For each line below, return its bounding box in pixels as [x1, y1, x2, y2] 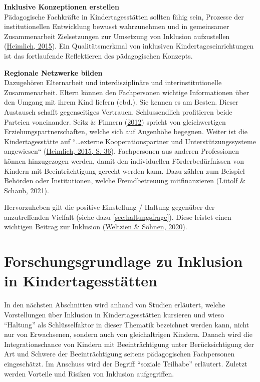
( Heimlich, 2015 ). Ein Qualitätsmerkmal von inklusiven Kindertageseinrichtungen [4, 41, 254, 51]
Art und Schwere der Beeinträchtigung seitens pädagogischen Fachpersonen [4, 348, 235, 359]
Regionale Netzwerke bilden [4, 67, 103, 78]
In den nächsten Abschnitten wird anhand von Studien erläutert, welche [4, 299, 225, 310]
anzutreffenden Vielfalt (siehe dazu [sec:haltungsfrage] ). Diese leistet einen [4, 211, 231, 222]
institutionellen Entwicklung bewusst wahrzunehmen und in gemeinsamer [4, 21, 229, 32]
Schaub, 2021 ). [4, 185, 49, 195]
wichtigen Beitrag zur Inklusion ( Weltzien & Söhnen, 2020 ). [4, 221, 187, 232]
